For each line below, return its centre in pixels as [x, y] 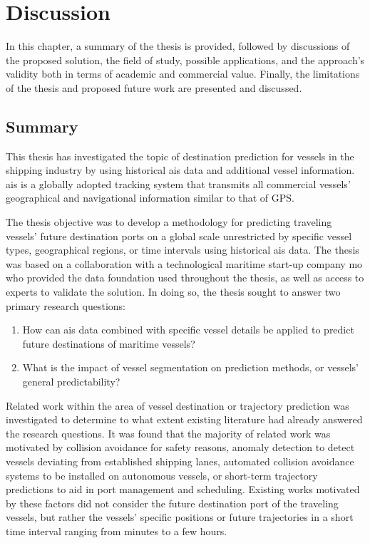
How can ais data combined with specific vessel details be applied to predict [188, 330]
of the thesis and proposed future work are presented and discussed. [154, 87]
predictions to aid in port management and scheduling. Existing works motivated [183, 489]
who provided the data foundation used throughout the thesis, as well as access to [185, 278]
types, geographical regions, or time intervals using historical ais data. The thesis [183, 250]
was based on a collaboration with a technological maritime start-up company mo [184, 263]
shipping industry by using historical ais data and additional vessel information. [180, 170]
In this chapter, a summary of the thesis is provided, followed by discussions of [178, 46]
